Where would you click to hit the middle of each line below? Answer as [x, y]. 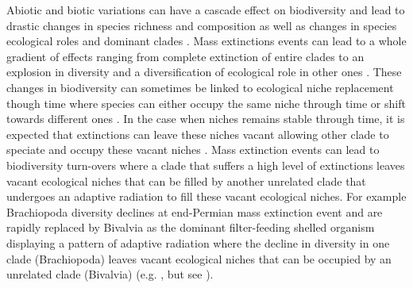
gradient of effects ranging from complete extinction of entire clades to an [185, 56]
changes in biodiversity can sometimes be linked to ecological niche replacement [200, 87]
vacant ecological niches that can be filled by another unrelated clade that [186, 180]
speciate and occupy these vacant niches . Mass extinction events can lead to [193, 150]
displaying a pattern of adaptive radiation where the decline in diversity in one [198, 242]
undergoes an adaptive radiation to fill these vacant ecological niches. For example [206, 196]
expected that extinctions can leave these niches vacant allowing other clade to [198, 134]
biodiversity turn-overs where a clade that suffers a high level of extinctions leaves [206, 165]
